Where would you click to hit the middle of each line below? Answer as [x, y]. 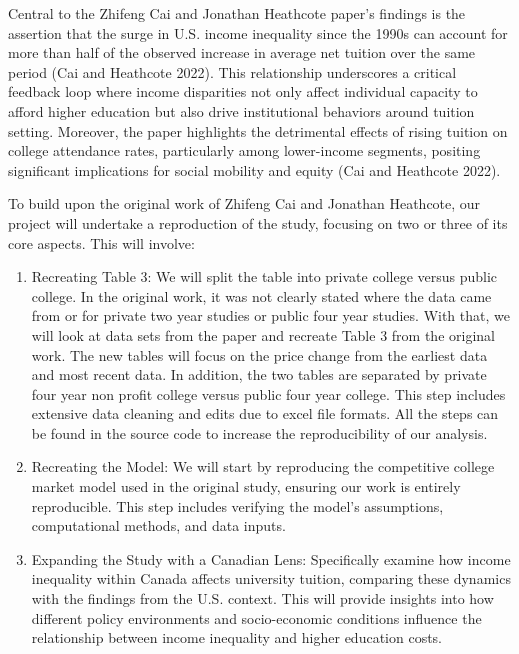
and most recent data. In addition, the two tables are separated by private [259, 374]
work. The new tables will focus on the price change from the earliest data [259, 354]
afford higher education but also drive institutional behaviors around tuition [241, 110]
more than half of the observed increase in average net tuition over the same [242, 52]
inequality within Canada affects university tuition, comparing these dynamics [271, 578]
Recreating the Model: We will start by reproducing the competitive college [263, 466]
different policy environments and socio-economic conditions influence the [256, 617]
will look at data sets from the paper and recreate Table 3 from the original [263, 334]
